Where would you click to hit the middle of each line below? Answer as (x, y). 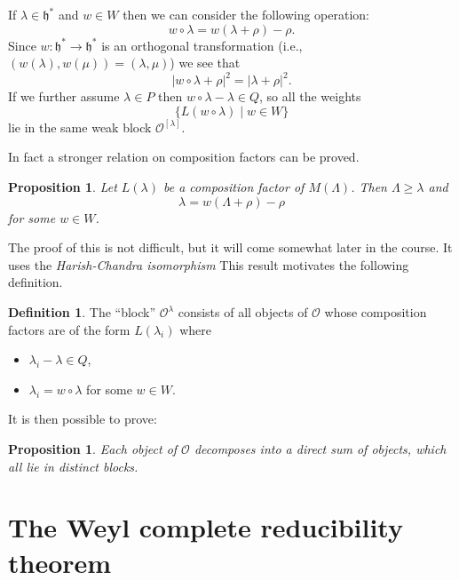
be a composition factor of (234, 187)
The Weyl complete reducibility (206, 527)
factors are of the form (69, 329)
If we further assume (64, 96)
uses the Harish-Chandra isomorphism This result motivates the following (209, 264)
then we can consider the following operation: (246, 14)
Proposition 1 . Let (63, 187)
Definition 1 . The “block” (82, 312)
